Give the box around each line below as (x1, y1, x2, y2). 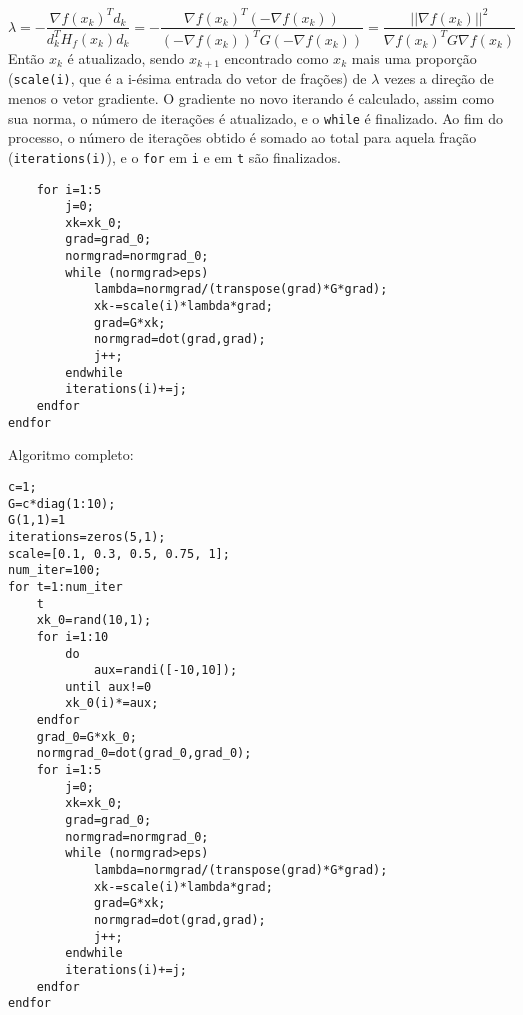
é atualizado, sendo (67, 47, 185, 68)
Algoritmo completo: (8, 444, 134, 465)
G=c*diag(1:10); (8, 496, 116, 511)
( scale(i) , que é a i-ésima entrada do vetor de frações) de (8, 68, 367, 89)
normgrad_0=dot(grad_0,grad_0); (36, 746, 252, 761)
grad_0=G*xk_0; (36, 729, 137, 744)
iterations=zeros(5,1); (8, 529, 166, 544)
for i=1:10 (36, 629, 109, 644)
